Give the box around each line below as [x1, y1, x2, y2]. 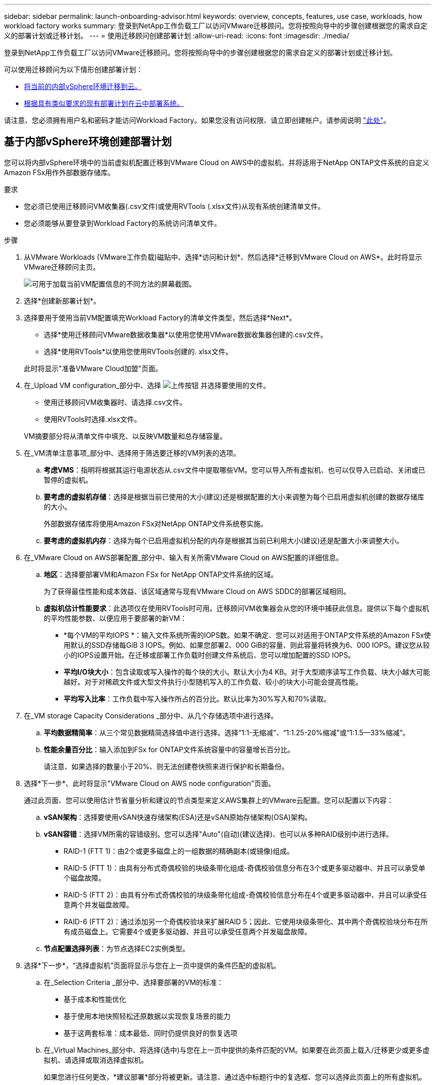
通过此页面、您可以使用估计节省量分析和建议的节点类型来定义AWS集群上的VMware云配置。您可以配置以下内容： [24, 795, 394, 804]
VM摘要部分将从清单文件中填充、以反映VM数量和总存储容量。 [24, 431, 227, 440]
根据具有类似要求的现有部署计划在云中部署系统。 [24, 99, 184, 107]
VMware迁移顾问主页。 [24, 262, 100, 271]
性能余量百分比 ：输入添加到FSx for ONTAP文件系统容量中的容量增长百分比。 [44, 745, 294, 754]
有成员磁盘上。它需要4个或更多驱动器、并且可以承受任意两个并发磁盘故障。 [64, 927, 312, 936]
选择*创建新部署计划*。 [24, 296, 101, 305]
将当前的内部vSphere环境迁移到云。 [24, 82, 142, 91]
